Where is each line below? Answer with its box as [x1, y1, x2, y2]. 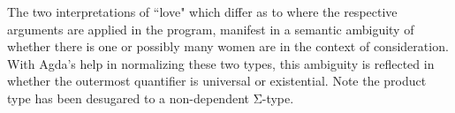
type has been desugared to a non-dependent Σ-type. [7, 88, 294, 107]
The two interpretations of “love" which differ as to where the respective [7, 3, 398, 20]
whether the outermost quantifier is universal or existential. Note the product [7, 72, 427, 90]
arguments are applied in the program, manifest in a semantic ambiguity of [7, 19, 414, 38]
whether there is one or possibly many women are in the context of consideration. [7, 37, 449, 56]
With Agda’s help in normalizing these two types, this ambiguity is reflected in [7, 54, 435, 72]
